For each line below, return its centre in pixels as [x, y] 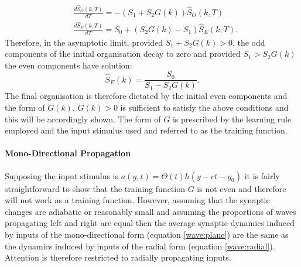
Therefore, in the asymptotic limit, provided [84, 42]
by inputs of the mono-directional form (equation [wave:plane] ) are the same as [147, 234]
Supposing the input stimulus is [62, 175]
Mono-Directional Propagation [68, 153]
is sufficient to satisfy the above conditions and [204, 107]
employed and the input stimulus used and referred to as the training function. [146, 130]
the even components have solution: [69, 65]
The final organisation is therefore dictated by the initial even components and [146, 96]
